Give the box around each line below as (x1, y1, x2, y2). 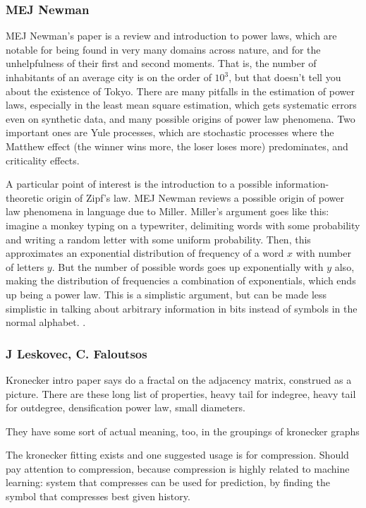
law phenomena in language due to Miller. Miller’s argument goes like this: (6, 204, 329, 219)
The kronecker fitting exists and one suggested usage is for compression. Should (6, 447, 349, 462)
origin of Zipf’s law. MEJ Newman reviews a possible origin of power (47, 190, 345, 205)
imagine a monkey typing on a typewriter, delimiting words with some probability (6, 217, 360, 232)
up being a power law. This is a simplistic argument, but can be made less (6, 286, 327, 301)
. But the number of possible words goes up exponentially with (51, 259, 324, 274)
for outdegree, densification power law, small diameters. (6, 400, 245, 415)
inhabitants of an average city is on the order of (6, 70, 212, 84)
